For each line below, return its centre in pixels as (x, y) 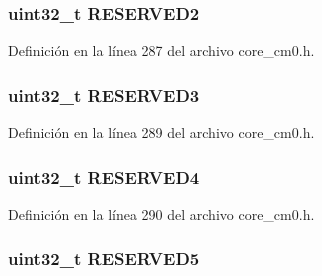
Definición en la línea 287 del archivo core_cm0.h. (161, 50)
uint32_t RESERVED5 (104, 258)
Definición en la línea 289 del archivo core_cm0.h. (161, 132)
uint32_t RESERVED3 (104, 94)
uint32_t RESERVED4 (104, 176)
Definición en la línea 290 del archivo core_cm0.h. (161, 213)
